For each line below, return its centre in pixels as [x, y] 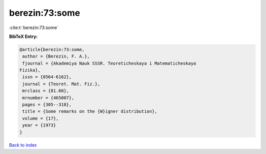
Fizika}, [30, 70]
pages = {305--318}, [47, 105]
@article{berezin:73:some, [52, 49]
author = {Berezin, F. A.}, [56, 56]
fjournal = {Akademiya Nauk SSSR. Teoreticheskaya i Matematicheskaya [109, 63]
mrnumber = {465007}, [48, 98]
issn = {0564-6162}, [47, 77]
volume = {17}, [41, 118]
